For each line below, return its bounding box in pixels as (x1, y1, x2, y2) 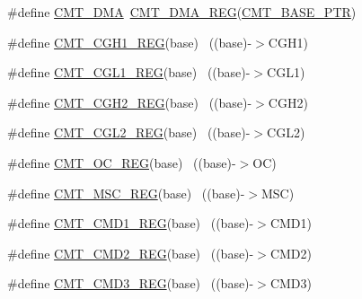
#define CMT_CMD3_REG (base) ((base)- (7, 274, 254, 293)
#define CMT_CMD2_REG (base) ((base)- (7, 243, 254, 262)
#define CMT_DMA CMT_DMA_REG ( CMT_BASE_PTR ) (7, 3, 357, 21)
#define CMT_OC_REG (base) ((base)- (7, 153, 236, 171)
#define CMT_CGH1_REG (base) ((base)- (7, 32, 252, 51)
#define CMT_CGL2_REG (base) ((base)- (7, 123, 251, 142)
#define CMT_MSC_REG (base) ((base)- (7, 183, 245, 202)
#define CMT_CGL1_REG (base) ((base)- (7, 63, 251, 82)
